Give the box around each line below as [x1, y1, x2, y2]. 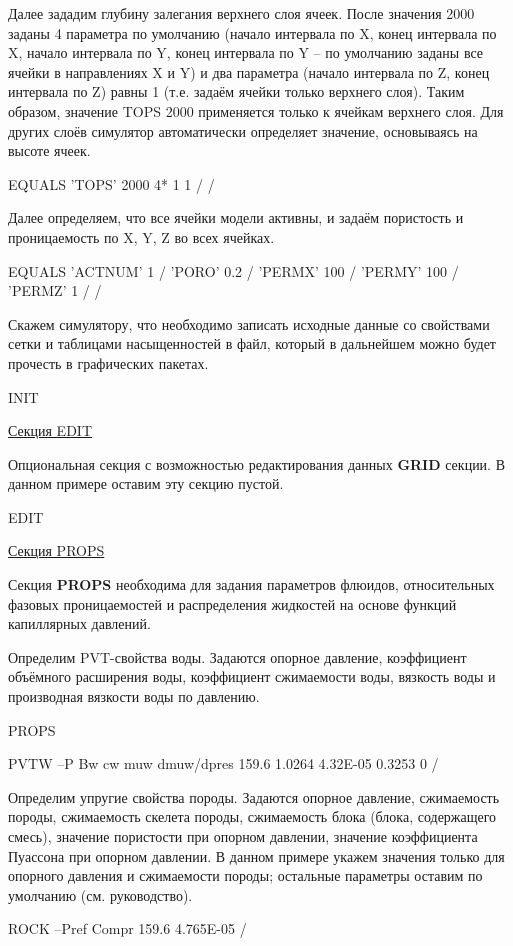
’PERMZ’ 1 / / [8, 280, 102, 301]
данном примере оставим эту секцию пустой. [8, 473, 284, 494]
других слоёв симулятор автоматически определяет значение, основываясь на [8, 120, 478, 141]
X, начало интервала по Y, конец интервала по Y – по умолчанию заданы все [8, 42, 484, 63]
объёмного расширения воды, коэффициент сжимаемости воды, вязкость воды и [8, 666, 496, 687]
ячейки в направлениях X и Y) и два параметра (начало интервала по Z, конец [8, 61, 490, 82]
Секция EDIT [8, 420, 93, 441]
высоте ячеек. [8, 140, 91, 161]
